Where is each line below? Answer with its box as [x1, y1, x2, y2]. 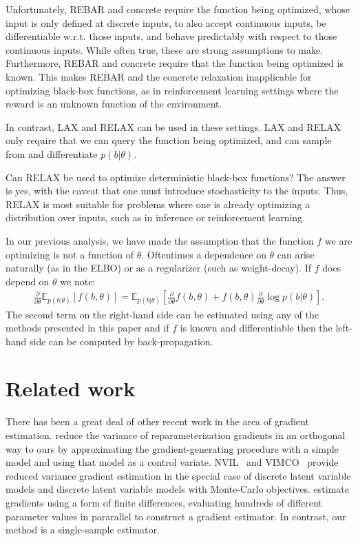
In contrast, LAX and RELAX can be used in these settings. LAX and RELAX [6, 119, 341, 134]
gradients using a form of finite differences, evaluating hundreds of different [6, 495, 322, 509]
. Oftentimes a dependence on [141, 247, 266, 261]
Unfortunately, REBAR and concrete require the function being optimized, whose [6, 2, 350, 16]
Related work [6, 374, 136, 402]
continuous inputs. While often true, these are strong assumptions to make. [6, 42, 324, 57]
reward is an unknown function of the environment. [6, 96, 222, 111]
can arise [277, 247, 315, 261]
